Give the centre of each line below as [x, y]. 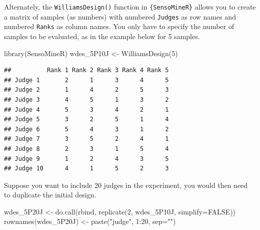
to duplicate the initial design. [50, 195]
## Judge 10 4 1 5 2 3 [86, 169]
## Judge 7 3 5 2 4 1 [86, 139]
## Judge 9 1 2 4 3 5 [86, 159]
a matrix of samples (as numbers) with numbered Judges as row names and [120, 16]
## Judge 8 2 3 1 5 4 [86, 149]
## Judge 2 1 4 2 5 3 [86, 90]
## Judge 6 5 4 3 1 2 [86, 129]
